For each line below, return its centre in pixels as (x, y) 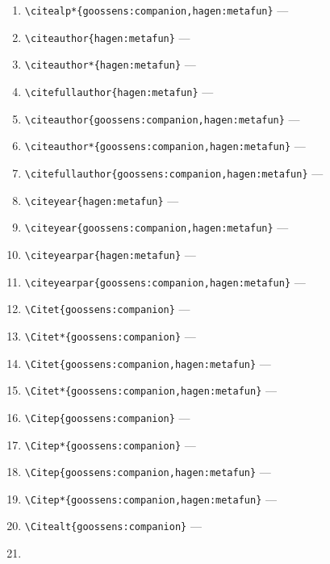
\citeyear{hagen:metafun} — (102, 200)
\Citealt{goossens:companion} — (113, 526)
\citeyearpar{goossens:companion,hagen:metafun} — (165, 281)
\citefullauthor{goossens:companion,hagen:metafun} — (174, 172)
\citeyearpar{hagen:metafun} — (110, 254)
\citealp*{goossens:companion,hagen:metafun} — (157, 10)
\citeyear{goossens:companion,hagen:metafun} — (157, 227)
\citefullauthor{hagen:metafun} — (119, 91)
